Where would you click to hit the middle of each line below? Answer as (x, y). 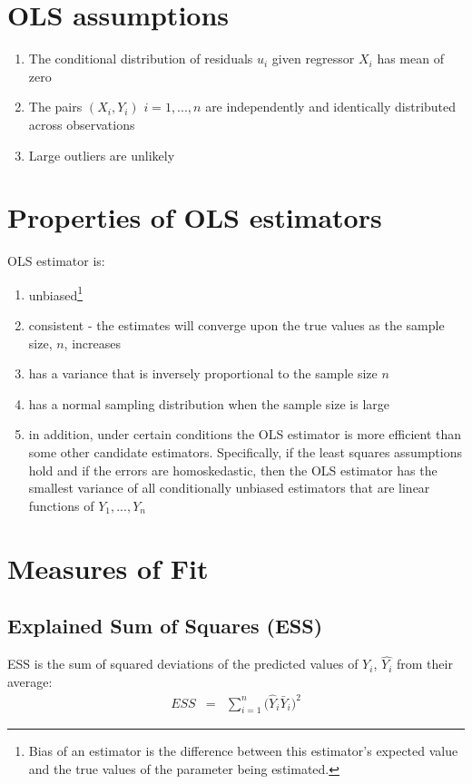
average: (30, 681)
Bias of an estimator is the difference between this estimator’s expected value (243, 751)
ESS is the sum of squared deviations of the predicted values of (183, 664)
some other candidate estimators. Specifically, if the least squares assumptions (245, 452)
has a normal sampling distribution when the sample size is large (209, 403)
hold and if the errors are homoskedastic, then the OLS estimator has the (233, 470)
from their (424, 664)
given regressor (313, 59)
